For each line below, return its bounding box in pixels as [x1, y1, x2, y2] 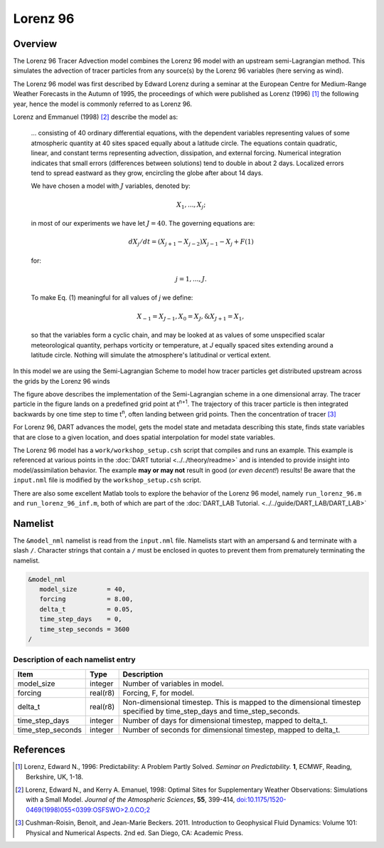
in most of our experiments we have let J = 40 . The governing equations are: [31, 219, 255, 228]
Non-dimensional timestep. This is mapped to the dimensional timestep [122, 697, 361, 707]
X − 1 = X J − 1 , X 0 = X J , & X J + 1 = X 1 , [137, 312, 245, 322]
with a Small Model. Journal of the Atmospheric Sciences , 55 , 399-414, [26, 795, 235, 804]
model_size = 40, [39, 585, 126, 594]
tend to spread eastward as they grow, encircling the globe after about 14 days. [31, 168, 263, 177]
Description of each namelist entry [13, 655, 136, 665]
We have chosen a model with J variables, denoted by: [31, 182, 191, 190]
